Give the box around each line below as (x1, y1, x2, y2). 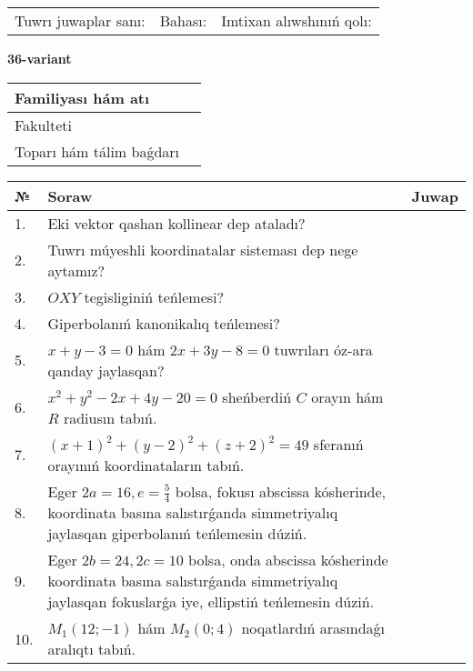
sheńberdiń (222, 386, 292, 407)
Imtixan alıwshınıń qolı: (221, 10, 372, 31)
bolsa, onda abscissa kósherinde (188, 549, 388, 571)
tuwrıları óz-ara (274, 338, 373, 360)
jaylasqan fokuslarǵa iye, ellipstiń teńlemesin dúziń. (47, 591, 375, 613)
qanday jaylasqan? (47, 359, 165, 381)
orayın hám (311, 386, 384, 407)
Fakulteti (15, 114, 72, 135)
